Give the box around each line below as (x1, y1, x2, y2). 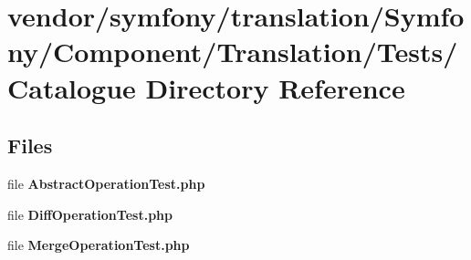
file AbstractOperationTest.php (7, 173, 205, 192)
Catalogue (7, 68, 136, 106)
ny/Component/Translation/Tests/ (7, 33, 458, 70)
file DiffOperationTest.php (7, 204, 173, 224)
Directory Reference (145, 68, 405, 106)
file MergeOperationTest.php (7, 235, 190, 255)
